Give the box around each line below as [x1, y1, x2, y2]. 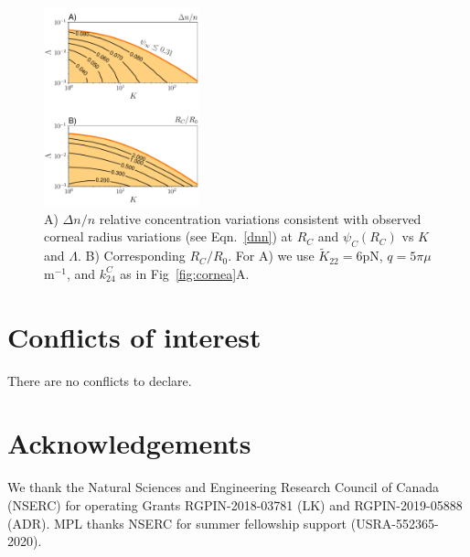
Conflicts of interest [7, 317, 262, 355]
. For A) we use [228, 246, 315, 265]
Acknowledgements [7, 424, 251, 462]
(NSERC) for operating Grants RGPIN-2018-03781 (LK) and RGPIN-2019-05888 [7, 495, 463, 514]
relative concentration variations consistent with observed [99, 209, 422, 228]
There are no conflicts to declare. [7, 370, 192, 390]
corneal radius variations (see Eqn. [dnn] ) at [44, 227, 294, 246]
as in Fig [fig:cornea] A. [120, 263, 250, 283]
